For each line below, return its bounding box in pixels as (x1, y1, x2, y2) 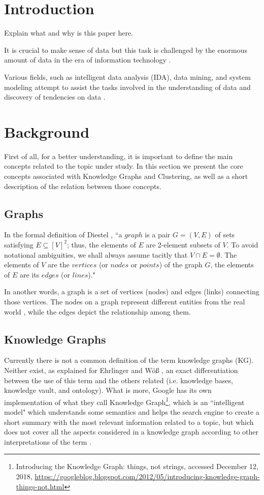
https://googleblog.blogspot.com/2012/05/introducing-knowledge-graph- (35, 471, 260, 481)
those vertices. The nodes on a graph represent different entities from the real (4, 296, 245, 306)
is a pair (145, 229, 171, 240)
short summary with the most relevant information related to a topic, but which (4, 416, 254, 427)
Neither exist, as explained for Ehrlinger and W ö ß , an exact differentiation (4, 364, 238, 375)
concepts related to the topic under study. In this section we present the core (4, 161, 243, 171)
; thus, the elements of (67, 239, 136, 250)
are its (19, 269, 40, 280)
